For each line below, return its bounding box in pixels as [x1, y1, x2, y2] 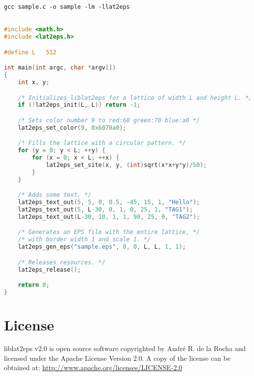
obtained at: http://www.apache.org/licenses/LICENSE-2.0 [4, 362, 182, 373]
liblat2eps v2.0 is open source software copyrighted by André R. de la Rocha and [4, 343, 246, 353]
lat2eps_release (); [18, 266, 81, 273]
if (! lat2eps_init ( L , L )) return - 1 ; [18, 101, 141, 109]
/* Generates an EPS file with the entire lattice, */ [18, 229, 200, 236]
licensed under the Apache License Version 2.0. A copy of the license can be [4, 352, 231, 363]
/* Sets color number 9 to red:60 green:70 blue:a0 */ [18, 117, 200, 124]
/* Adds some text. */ [18, 191, 91, 199]
